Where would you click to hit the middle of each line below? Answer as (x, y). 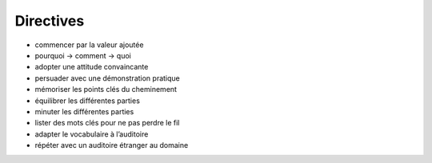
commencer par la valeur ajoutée (89, 45)
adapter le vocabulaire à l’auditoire (92, 134)
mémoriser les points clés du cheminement (106, 89)
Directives (50, 21)
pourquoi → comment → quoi (83, 55)
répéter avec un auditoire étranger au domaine (112, 145)
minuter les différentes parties (84, 111)
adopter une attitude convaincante (92, 67)
